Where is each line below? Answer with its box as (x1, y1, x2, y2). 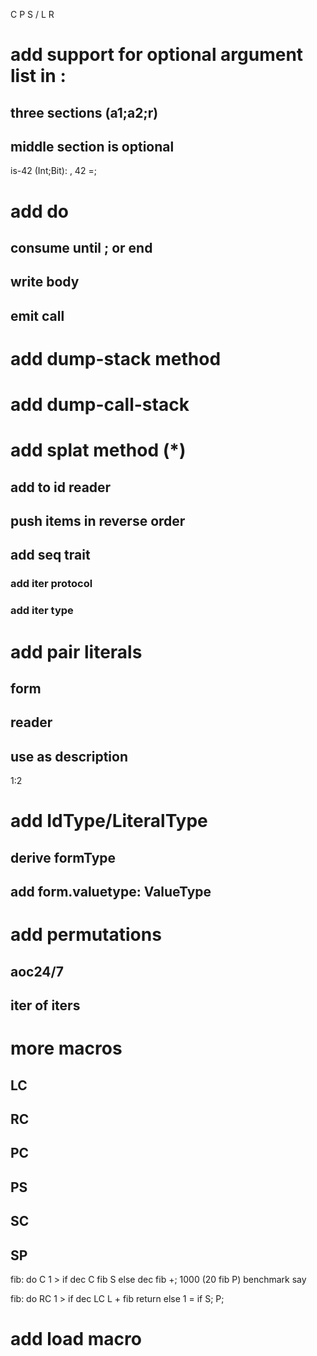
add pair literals (10, 640, 143, 663)
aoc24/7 (10, 963, 64, 980)
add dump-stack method (10, 347, 222, 370)
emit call (10, 307, 65, 324)
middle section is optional (10, 138, 175, 155)
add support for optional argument (10, 44, 304, 66)
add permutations (10, 924, 162, 946)
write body (10, 274, 80, 291)
